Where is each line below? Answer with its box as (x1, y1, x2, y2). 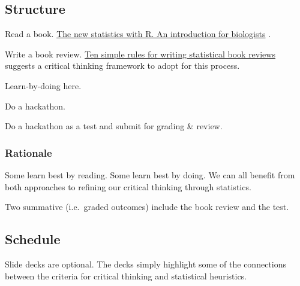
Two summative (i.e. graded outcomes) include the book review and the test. (5, 200, 289, 213)
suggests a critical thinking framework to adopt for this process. (5, 59, 240, 72)
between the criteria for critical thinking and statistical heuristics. (5, 269, 247, 282)
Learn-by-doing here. (5, 79, 82, 92)
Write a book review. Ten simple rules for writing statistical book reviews (5, 47, 275, 60)
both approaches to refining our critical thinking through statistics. (5, 180, 251, 193)
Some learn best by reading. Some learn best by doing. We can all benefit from (5, 168, 295, 181)
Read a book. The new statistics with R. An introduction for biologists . (5, 28, 271, 40)
